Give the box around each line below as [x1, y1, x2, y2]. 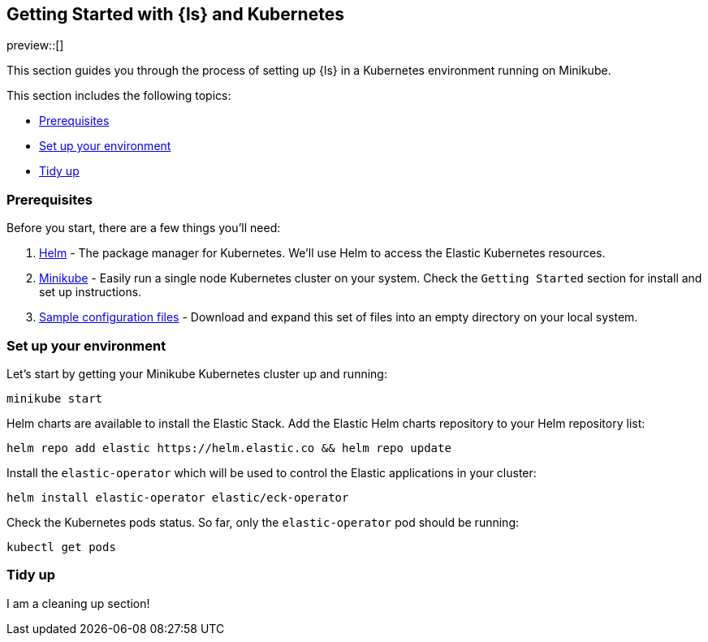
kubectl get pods [6, 540, 116, 554]
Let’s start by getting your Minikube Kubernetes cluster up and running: [6, 366, 387, 381]
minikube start [6, 391, 103, 405]
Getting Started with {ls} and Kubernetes [6, 4, 344, 24]
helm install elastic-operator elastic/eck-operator [6, 490, 349, 504]
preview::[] [6, 38, 64, 53]
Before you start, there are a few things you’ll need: [6, 221, 281, 235]
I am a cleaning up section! [6, 596, 150, 610]
